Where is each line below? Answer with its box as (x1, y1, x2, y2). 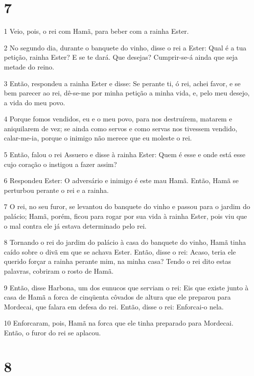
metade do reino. (4, 61, 54, 71)
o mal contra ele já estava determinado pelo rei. (4, 220, 147, 231)
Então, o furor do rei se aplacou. (4, 327, 101, 337)
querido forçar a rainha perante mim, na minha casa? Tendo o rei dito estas (4, 256, 231, 266)
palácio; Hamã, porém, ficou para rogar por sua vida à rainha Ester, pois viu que (4, 211, 247, 221)
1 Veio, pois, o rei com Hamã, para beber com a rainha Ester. (4, 26, 189, 36)
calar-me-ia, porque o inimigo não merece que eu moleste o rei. (4, 133, 192, 143)
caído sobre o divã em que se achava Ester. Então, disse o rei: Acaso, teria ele (4, 246, 236, 257)
